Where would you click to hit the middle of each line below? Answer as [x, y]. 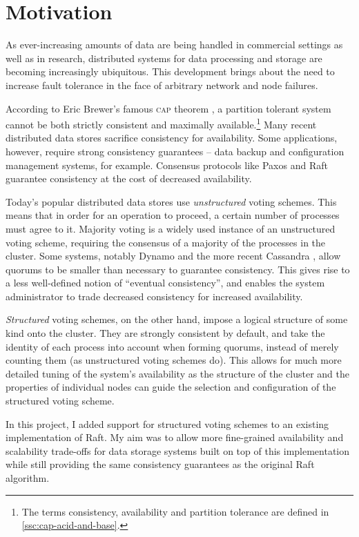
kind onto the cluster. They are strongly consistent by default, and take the [165, 333]
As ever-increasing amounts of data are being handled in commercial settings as [174, 45]
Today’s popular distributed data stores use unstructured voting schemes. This [171, 201]
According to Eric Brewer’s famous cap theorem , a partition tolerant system [168, 108]
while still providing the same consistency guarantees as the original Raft [160, 464]
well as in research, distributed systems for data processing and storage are [164, 58]
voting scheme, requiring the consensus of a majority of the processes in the [166, 242]
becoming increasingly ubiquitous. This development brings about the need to [170, 71]
